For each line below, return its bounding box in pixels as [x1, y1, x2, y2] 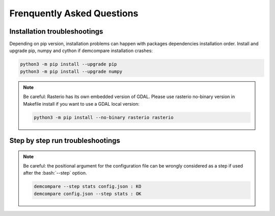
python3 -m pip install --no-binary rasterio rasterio [34, 114, 174, 120]
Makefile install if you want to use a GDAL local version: [23, 101, 140, 107]
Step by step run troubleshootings [9, 136, 121, 145]
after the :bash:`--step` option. [23, 170, 87, 176]
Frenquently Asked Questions [9, 8, 139, 19]
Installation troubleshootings [9, 27, 103, 36]
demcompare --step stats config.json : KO [34, 184, 142, 189]
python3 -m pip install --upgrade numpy [20, 68, 122, 74]
